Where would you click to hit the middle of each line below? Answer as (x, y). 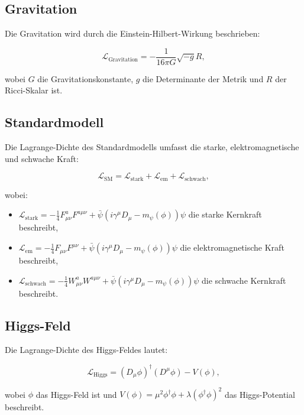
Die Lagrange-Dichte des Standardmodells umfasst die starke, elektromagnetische (152, 147)
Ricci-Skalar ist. (34, 90)
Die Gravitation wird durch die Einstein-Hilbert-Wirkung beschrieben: (132, 33)
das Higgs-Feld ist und (76, 394)
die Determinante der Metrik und (203, 78)
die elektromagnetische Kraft (232, 247)
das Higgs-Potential (260, 394)
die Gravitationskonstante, (85, 78)
